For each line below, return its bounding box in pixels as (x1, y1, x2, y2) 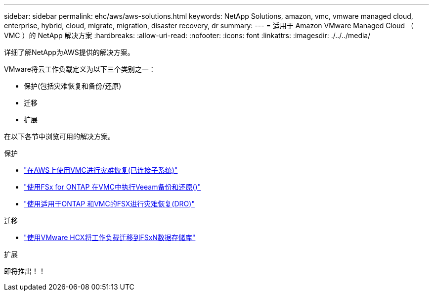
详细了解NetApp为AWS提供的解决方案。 (4, 48, 134, 56)
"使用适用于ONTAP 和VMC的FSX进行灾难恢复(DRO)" (24, 199, 195, 208)
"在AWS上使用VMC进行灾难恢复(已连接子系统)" (24, 166, 178, 174)
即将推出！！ (4, 267, 45, 275)
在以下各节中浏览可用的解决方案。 (4, 132, 115, 141)
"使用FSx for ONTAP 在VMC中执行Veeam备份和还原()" (24, 183, 201, 191)
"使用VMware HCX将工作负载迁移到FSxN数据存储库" (24, 233, 196, 242)
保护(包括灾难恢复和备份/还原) (24, 82, 122, 90)
